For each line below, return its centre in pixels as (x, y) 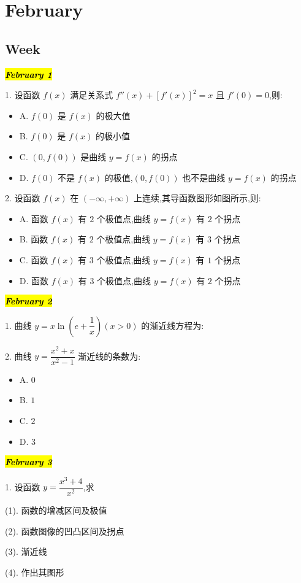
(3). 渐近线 (26, 551)
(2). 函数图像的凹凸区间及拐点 (65, 531)
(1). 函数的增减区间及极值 (56, 510)
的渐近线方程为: (173, 325)
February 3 (29, 462)
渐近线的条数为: (109, 356)
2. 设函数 (23, 198)
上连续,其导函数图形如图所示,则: (197, 198)
